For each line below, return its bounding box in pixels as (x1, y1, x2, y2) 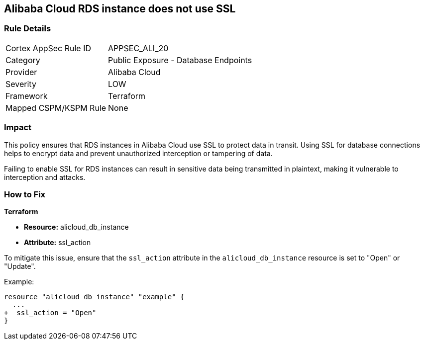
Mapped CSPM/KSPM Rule (5, 102, 106, 113)
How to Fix (4, 189, 46, 199)
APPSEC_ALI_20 (108, 43, 169, 53)
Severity (5, 79, 36, 89)
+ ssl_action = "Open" (4, 309, 97, 317)
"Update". (4, 262, 36, 271)
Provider (5, 67, 37, 77)
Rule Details (4, 23, 51, 34)
